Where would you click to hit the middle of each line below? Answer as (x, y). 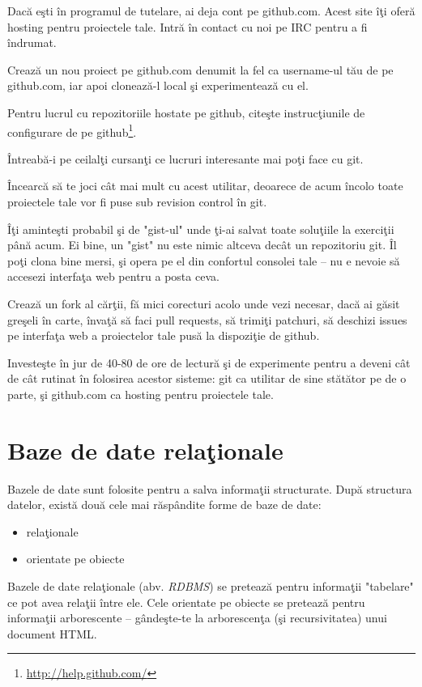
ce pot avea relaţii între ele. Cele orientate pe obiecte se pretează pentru (186, 602)
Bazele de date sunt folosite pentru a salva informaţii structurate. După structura (210, 488)
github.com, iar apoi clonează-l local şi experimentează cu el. (158, 85)
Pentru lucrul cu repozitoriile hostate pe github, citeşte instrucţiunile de (186, 112)
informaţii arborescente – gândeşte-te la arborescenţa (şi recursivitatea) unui (197, 618)
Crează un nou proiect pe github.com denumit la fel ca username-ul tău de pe (200, 69)
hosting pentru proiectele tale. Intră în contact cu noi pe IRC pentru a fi (188, 26)
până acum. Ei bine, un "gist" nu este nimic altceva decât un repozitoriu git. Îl (202, 245)
